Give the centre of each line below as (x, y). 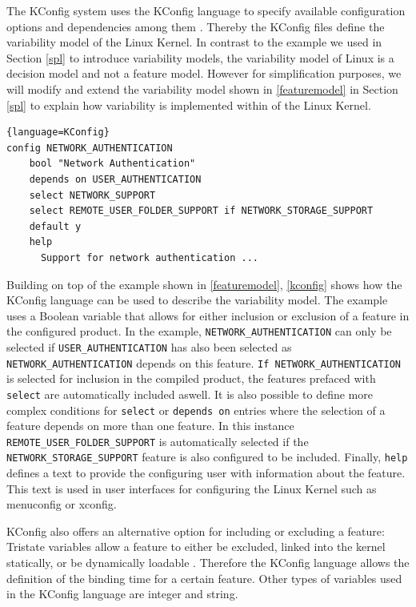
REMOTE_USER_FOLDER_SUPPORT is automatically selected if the (158, 441)
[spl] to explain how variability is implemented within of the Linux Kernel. (189, 105)
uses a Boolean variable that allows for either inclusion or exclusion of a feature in (208, 315)
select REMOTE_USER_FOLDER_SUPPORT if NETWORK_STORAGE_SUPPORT (201, 211)
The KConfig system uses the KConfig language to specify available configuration (206, 10)
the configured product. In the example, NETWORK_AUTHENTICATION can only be (199, 331)
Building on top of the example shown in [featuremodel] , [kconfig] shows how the (204, 284)
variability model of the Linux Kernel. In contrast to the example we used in (194, 42)
